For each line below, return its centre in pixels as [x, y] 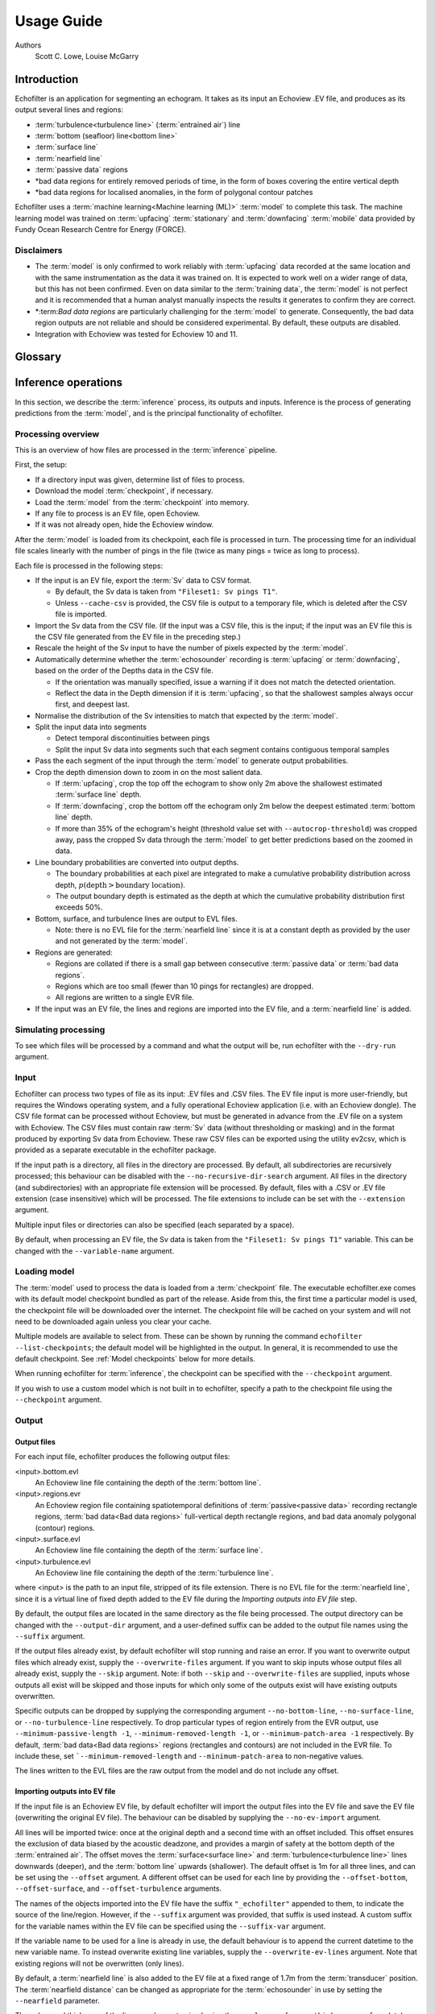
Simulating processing [60, 1030]
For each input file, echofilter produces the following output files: [122, 1457]
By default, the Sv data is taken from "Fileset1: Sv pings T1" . [166, 591]
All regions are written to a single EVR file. [125, 997]
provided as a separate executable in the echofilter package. [116, 1150]
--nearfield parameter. [57, 2000]
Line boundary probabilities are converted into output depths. [137, 862]
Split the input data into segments [91, 727]
